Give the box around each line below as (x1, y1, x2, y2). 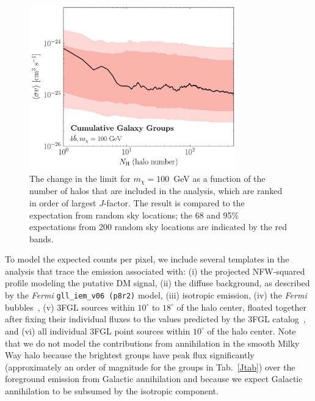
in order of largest (29, 196, 96, 209)
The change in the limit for (29, 172, 131, 184)
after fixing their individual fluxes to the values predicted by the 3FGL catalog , (5, 312, 306, 325)
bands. (29, 232, 54, 245)
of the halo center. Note (207, 324, 296, 337)
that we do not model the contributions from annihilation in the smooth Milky (5, 336, 300, 349)
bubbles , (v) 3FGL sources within (5, 300, 135, 313)
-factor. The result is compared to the (103, 196, 245, 209)
